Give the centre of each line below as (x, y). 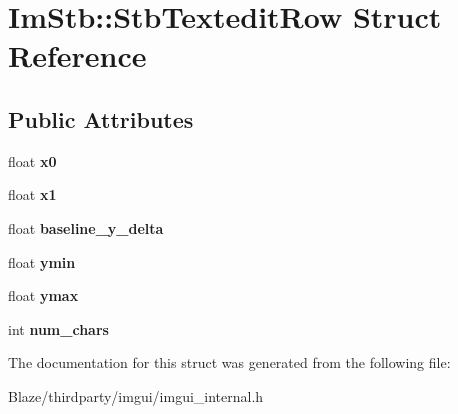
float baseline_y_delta (86, 227)
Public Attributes (101, 118)
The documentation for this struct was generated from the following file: (229, 362)
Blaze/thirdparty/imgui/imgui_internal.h (136, 395)
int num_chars (58, 328)
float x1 (32, 194)
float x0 (32, 160)
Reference (77, 55)
